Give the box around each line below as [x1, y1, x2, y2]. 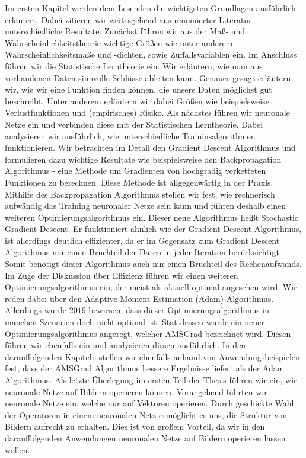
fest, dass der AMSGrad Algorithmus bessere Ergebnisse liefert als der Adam [5, 362, 285, 374]
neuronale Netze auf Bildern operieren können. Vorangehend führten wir [5, 385, 267, 397]
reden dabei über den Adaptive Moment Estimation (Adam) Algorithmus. [5, 292, 274, 304]
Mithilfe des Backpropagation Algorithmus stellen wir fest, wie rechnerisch [5, 187, 275, 200]
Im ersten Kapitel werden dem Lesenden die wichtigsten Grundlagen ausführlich [5, 2, 296, 14]
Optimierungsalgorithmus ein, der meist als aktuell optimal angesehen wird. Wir [5, 281, 297, 293]
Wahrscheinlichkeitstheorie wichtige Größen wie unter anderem [5, 36, 233, 49]
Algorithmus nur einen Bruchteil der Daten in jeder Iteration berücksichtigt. [5, 246, 282, 258]
